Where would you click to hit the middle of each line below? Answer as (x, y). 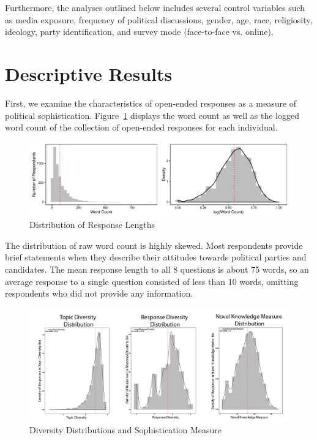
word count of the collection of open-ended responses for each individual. (141, 127)
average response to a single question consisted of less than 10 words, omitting (152, 281)
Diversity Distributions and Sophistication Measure (125, 430)
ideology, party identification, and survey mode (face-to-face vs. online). (139, 32)
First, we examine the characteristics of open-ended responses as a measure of (151, 103)
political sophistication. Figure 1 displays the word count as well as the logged (152, 115)
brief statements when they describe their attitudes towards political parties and (156, 257)
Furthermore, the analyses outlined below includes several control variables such (155, 7)
